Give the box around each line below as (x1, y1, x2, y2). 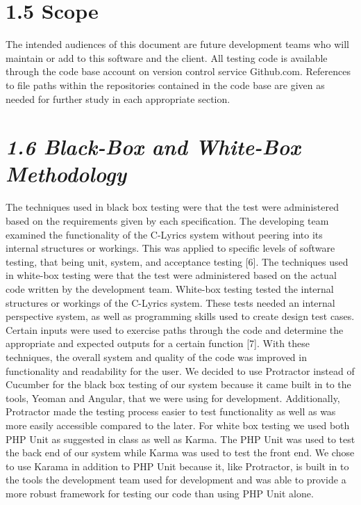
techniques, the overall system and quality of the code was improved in (6, 349, 307, 364)
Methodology (6, 159, 127, 189)
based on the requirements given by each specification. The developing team (6, 214, 329, 227)
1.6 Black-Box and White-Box (6, 132, 301, 161)
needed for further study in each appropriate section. (6, 91, 230, 106)
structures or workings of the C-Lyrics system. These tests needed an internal (6, 295, 335, 310)
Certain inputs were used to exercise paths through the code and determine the (6, 322, 344, 337)
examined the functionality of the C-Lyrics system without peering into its (6, 227, 323, 241)
